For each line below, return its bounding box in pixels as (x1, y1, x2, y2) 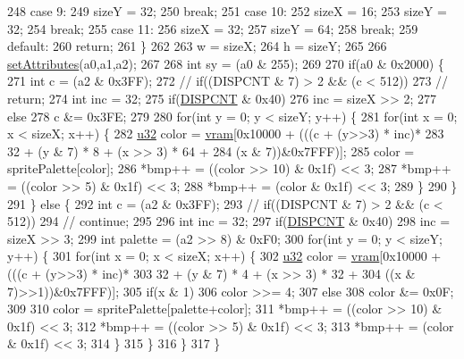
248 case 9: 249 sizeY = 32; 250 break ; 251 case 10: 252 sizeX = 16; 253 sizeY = (7, 2, 447, 20)
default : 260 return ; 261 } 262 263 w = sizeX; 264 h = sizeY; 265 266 (7, 37, 387, 55)
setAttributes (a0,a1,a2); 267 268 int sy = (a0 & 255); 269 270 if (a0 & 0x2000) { (7, 54, 444, 72)
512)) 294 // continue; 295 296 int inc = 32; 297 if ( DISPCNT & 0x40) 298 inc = (7, 212, 451, 230)
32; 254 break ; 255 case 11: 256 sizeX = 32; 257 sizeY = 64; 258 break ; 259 (7, 19, 418, 38)
